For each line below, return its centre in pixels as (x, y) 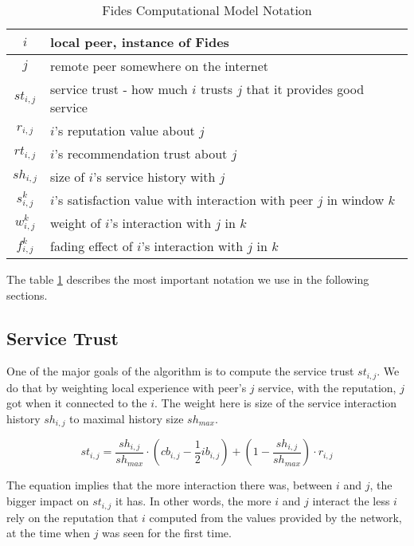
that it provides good (305, 89)
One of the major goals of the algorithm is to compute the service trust (180, 371)
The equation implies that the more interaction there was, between (170, 485)
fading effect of (92, 246)
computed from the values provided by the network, (275, 517)
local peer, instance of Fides (140, 42)
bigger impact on (48, 501)
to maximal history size (127, 419)
